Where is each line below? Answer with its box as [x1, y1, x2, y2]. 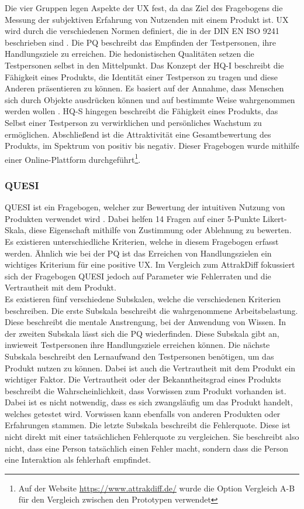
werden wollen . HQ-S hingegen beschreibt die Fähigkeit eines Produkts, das [5, 105, 278, 117]
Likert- [262, 212, 287, 224]
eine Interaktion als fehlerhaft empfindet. [5, 453, 151, 466]
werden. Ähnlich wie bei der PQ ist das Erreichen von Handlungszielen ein [5, 247, 272, 259]
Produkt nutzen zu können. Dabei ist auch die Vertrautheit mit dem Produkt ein [5, 361, 296, 374]
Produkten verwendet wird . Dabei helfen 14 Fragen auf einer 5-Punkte [5, 212, 260, 224]
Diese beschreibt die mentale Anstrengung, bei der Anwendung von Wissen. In [5, 316, 286, 328]
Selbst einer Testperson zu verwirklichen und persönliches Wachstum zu [5, 116, 262, 128]
